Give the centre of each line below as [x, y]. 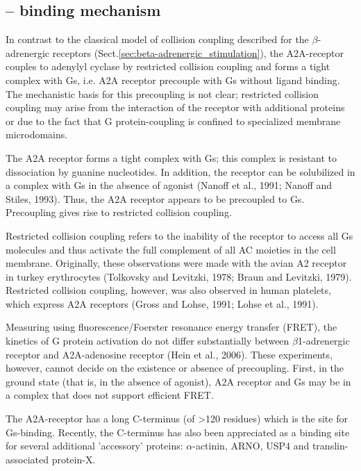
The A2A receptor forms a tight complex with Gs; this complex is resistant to [171, 157]
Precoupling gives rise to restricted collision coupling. [119, 212]
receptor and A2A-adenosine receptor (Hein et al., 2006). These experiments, [169, 354]
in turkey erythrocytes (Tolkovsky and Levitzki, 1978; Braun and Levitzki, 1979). [179, 276]
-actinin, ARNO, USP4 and [251, 446]
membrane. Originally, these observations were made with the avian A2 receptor [176, 263]
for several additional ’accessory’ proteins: [94, 446]
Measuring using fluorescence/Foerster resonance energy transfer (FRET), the [171, 327]
